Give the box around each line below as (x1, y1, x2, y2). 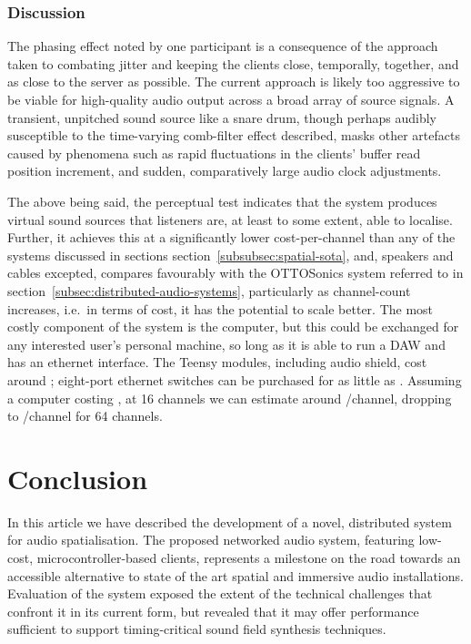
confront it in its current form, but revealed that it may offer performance (7, 601, 419, 620)
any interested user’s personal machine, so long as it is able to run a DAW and (7, 334, 446, 353)
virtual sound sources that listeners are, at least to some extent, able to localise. (7, 210, 453, 229)
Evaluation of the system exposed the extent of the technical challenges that (7, 584, 433, 603)
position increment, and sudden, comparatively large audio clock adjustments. (7, 161, 442, 180)
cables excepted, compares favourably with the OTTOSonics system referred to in (7, 263, 464, 282)
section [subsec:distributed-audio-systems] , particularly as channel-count (7, 281, 411, 300)
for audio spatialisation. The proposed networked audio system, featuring (7, 530, 415, 549)
